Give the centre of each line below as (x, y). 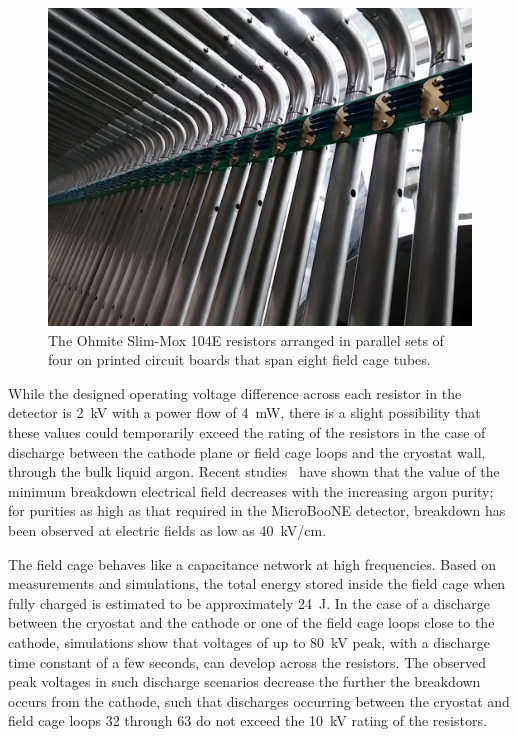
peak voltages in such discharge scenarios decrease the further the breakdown (244, 681)
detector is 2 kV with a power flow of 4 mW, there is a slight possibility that (244, 412)
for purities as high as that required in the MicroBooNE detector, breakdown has (257, 510)
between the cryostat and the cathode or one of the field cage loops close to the (251, 622)
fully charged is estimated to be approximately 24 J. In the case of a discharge (249, 602)
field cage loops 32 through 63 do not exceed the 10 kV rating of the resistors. (247, 720)
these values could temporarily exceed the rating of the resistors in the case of (247, 431)
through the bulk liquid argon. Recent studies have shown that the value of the (254, 471)
